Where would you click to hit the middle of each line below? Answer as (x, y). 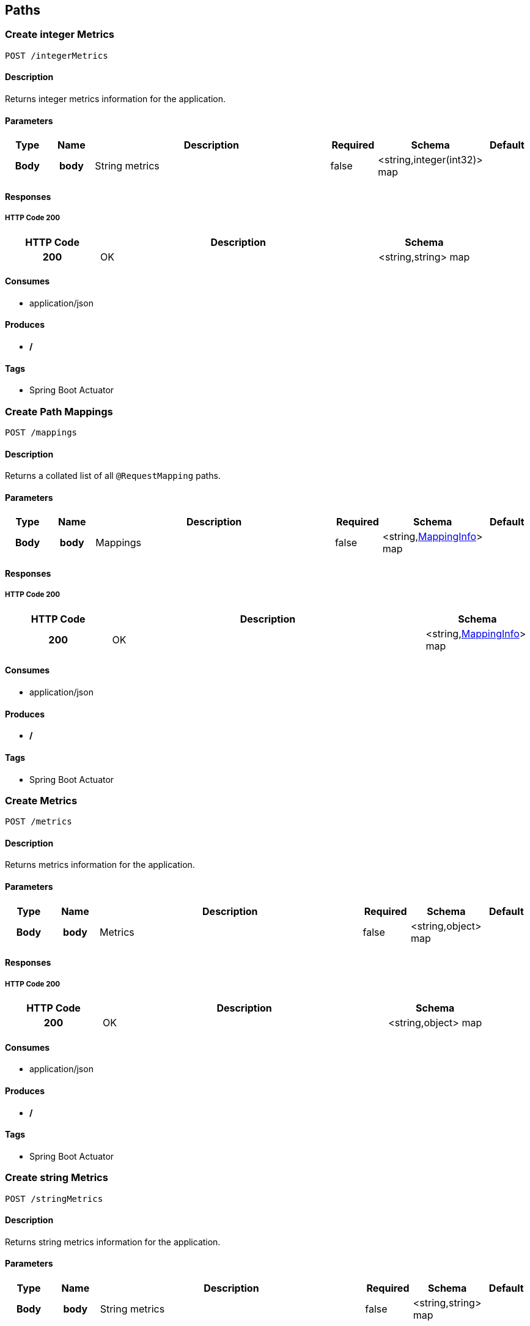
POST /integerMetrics (57, 55)
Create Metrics (41, 800)
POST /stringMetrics (54, 1198)
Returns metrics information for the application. (100, 865)
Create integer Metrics (60, 35)
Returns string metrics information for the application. (113, 1242)
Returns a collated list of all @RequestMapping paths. (113, 476)
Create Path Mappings (59, 411)
